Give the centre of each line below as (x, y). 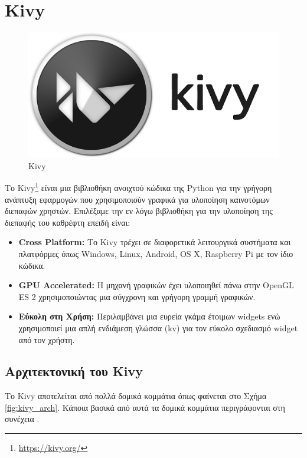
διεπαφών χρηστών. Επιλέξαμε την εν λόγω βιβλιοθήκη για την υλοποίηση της (139, 211)
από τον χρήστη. (47, 339)
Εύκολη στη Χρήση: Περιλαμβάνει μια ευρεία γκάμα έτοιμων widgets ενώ (149, 316)
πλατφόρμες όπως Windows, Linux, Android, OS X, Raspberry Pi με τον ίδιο (156, 253)
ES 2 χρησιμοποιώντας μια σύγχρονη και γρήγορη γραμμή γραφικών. (137, 296)
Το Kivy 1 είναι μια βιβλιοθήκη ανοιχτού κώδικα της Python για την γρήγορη (138, 187)
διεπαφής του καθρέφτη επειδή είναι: (68, 222)
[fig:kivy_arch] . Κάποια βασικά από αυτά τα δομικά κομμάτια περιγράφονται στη (145, 407)
